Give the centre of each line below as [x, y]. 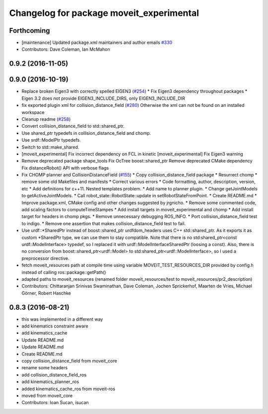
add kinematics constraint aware [55, 326]
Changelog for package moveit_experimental [104, 13]
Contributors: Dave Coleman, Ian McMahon [66, 49]
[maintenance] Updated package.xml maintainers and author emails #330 [97, 43]
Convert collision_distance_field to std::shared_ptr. [73, 126]
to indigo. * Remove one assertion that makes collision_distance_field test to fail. [103, 223]
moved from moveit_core [47, 396]
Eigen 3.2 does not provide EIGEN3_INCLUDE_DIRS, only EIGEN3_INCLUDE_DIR [103, 98]
